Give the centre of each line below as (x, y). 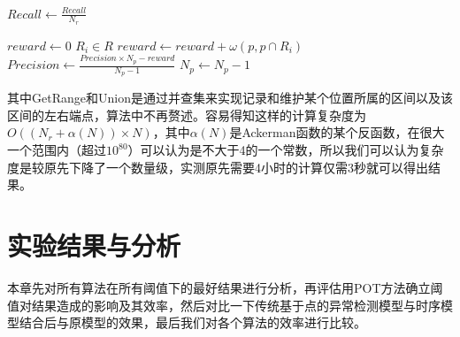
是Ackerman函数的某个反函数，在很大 (337, 132)
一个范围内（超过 (57, 150)
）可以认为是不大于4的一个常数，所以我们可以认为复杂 (286, 150)
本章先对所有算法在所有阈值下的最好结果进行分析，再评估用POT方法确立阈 (225, 287)
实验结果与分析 (94, 245)
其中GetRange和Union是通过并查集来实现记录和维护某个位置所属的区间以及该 (230, 98)
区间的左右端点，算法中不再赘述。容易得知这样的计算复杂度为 (187, 115)
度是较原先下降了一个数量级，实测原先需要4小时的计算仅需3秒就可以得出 (218, 167)
